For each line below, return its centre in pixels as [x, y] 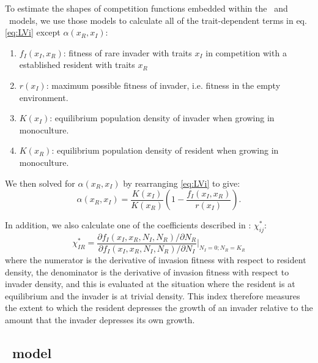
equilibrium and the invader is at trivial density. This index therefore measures [153, 295]
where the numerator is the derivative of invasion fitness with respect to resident [156, 259]
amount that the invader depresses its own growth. [100, 319]
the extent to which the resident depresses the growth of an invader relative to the [159, 308]
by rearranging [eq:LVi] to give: [182, 183]
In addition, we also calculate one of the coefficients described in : [128, 225]
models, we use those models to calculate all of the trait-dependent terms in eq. [158, 20]
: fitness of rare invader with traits [128, 52]
